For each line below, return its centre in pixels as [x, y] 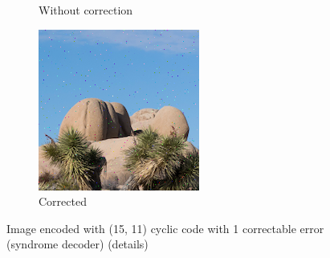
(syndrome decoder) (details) [77, 244]
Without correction [86, 10]
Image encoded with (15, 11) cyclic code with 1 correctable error [165, 228]
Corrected [63, 201]
